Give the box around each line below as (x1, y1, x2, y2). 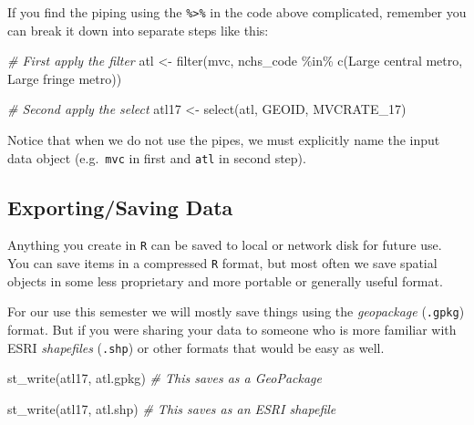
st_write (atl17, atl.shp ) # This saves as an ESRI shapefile (7, 399, 336, 418)
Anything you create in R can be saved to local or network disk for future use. (7, 235, 442, 254)
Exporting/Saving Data (7, 192, 233, 221)
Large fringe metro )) (7, 68, 122, 88)
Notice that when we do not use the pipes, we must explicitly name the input (7, 130, 440, 150)
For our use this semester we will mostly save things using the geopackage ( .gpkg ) (7, 302, 465, 321)
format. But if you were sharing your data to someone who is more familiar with (7, 320, 457, 339)
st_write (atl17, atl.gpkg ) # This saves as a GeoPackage (7, 368, 322, 388)
